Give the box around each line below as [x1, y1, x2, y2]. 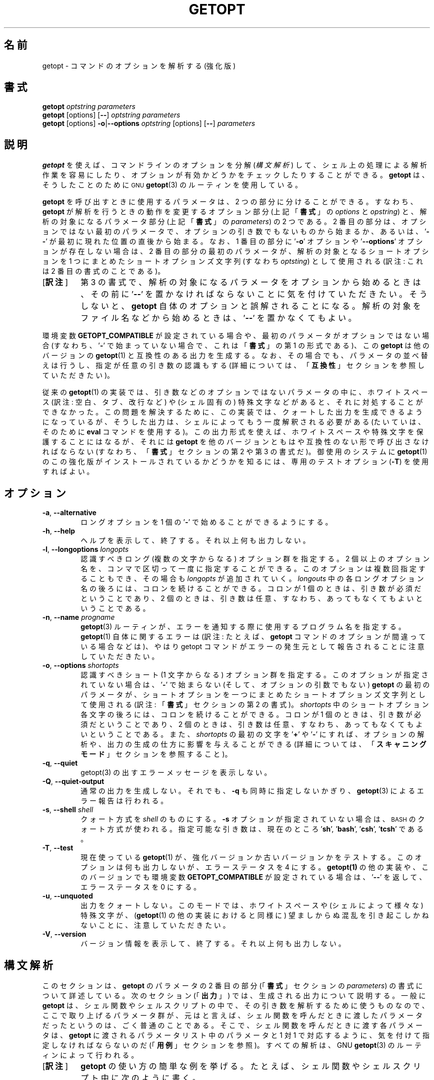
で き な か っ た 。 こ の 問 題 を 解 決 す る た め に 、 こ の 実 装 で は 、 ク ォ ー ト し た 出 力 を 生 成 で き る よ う [42, 408, 423, 417]
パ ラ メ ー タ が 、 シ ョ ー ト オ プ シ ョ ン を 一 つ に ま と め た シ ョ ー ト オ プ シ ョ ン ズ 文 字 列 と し [80, 690, 426, 699]
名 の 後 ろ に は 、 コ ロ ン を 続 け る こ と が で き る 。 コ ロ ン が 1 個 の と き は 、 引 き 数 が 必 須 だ [80, 584, 422, 593]
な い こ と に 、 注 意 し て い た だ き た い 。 [80, 921, 230, 930]
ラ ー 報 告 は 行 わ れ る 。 [80, 796, 168, 805]
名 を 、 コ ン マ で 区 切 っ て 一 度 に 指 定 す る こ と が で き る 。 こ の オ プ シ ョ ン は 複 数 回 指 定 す [80, 564, 426, 573]
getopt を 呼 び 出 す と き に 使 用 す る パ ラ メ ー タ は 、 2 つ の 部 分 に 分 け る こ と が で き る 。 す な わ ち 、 [42, 197, 418, 206]
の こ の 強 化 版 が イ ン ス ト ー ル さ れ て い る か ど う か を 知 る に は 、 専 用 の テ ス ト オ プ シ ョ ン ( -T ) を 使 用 [42, 457, 429, 466]
